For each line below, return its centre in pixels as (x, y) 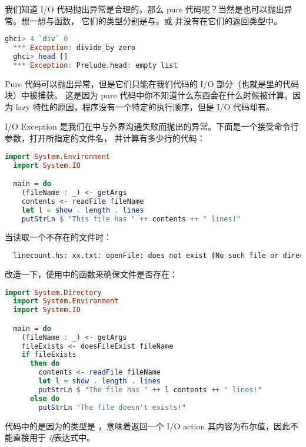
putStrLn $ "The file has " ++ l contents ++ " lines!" (150, 390)
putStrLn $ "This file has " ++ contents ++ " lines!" (131, 219)
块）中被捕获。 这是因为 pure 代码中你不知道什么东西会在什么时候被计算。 (149, 95)
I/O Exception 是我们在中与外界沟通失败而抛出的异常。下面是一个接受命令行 (152, 126)
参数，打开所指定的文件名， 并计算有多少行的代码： (105, 138)
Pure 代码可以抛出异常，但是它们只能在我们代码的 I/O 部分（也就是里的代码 (152, 83)
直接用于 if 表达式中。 (54, 437)
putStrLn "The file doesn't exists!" (112, 407)
